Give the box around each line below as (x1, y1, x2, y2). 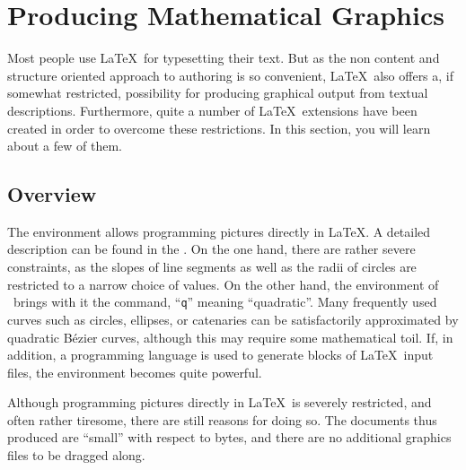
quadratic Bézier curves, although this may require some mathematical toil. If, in (7, 327, 453, 346)
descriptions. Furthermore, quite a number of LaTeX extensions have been (7, 100, 418, 119)
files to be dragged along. (7, 446, 145, 465)
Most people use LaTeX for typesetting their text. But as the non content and (7, 48, 440, 67)
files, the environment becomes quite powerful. (7, 362, 262, 381)
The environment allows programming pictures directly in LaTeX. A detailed (7, 222, 431, 240)
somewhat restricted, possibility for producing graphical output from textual (7, 83, 428, 102)
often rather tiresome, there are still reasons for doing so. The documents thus (7, 410, 437, 429)
